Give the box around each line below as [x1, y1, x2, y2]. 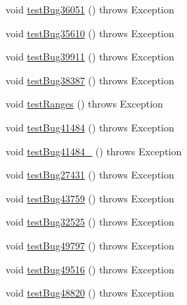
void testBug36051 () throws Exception [6, 2, 174, 16]
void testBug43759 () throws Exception [6, 190, 174, 205]
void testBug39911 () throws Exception [6, 49, 174, 64]
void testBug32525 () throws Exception [6, 214, 174, 229]
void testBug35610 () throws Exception [6, 25, 174, 40]
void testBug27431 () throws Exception [6, 167, 174, 182]
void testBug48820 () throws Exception [6, 285, 174, 300]
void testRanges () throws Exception [6, 96, 163, 111]
